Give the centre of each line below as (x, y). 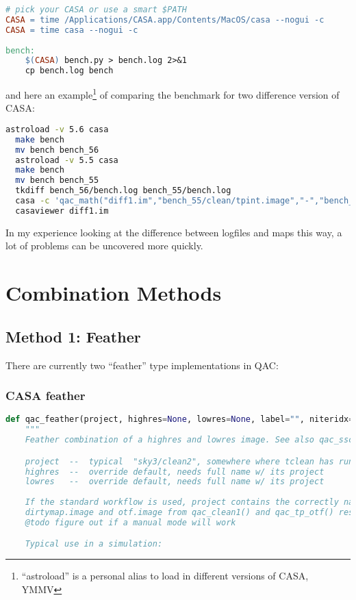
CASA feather (46, 396)
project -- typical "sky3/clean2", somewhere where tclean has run (189, 461)
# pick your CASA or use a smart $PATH (96, 10)
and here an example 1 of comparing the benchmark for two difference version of (173, 93)
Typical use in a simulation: (94, 544)
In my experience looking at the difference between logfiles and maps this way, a (174, 232)
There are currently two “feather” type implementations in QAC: (142, 365)
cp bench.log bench (69, 71)
